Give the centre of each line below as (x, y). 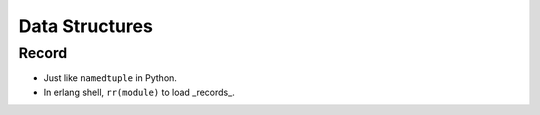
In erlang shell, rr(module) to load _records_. (139, 92)
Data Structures (86, 26)
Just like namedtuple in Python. (110, 78)
